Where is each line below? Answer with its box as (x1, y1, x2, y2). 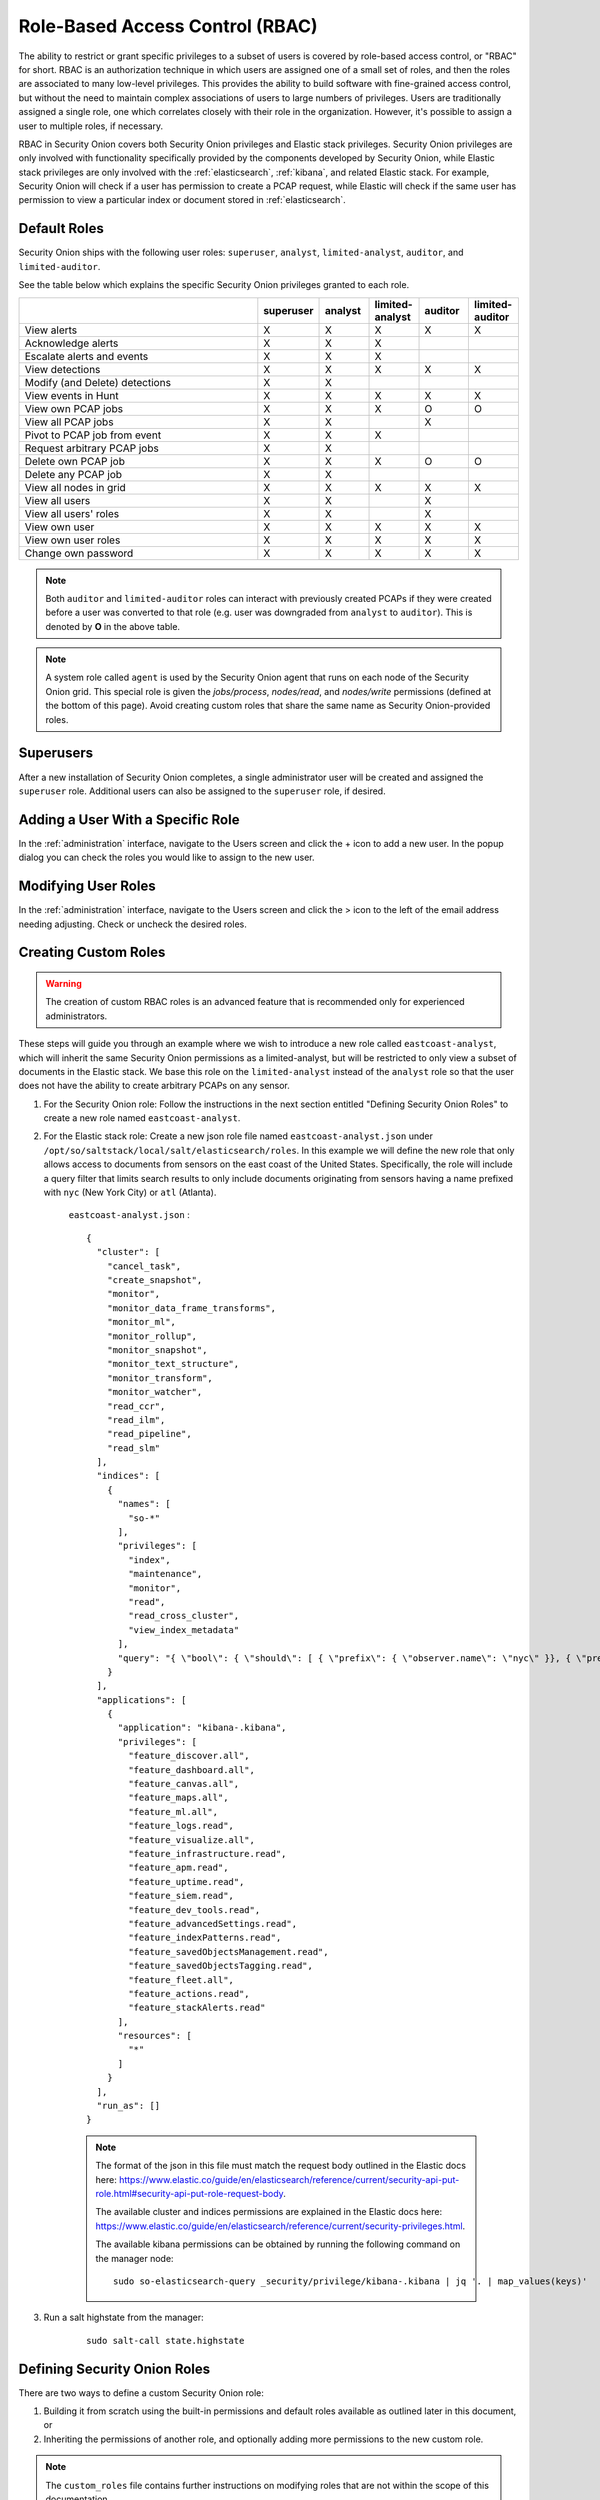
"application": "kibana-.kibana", (117, 1722, 287, 1734)
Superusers (18, 745, 94, 762)
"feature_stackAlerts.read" (128, 2002, 266, 2014)
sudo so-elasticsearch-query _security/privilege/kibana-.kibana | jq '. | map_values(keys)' (113, 2275, 588, 2287)
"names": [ (117, 1498, 171, 1510)
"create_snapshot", (106, 1274, 203, 1285)
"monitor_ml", (106, 1316, 177, 1328)
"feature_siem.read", (128, 1890, 235, 1902)
